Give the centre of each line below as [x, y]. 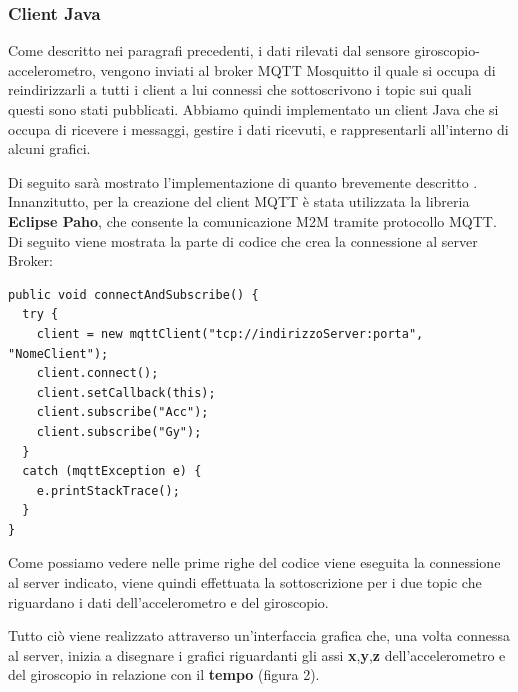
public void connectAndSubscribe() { [133, 294]
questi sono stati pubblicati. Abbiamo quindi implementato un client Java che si [253, 109]
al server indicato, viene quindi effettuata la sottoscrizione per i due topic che [245, 582]
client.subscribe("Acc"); [122, 412]
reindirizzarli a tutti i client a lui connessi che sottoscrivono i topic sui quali [240, 89]
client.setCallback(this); [126, 392]
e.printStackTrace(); [108, 490]
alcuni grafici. [49, 148]
